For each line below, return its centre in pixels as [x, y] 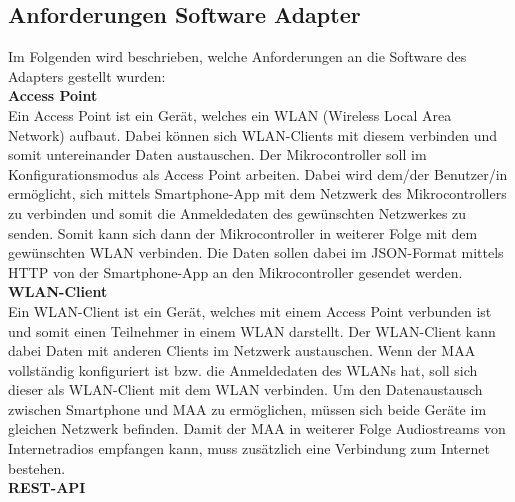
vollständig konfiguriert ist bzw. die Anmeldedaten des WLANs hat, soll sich [243, 369]
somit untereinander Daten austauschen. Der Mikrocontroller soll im [217, 154]
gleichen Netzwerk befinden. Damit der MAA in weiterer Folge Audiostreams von [257, 428]
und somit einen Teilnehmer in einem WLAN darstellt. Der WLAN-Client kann [252, 330]
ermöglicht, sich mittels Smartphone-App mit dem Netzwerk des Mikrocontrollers [257, 193]
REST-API [47, 487]
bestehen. [37, 467]
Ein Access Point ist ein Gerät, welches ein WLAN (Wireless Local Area [230, 114]
